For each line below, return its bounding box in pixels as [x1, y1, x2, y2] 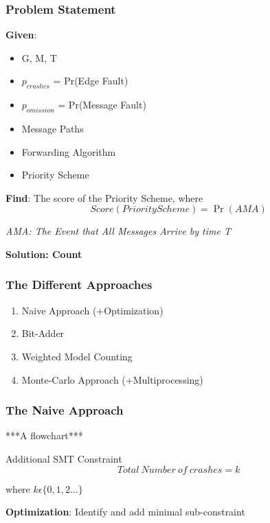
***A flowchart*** [5, 428, 83, 443]
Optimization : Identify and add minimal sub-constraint [5, 504, 245, 519]
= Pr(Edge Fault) [53, 73, 128, 88]
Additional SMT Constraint [5, 451, 122, 465]
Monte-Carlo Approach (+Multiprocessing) [21, 372, 203, 386]
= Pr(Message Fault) [58, 97, 146, 112]
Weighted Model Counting [21, 349, 133, 363]
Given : [5, 27, 37, 42]
